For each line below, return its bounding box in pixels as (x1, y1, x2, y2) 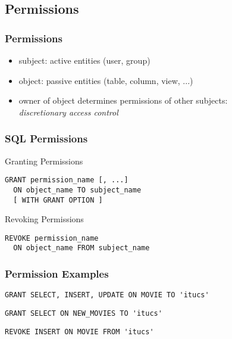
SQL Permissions (5, 131, 88, 146)
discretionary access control (18, 105, 118, 118)
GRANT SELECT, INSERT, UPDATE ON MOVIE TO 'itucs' (5, 291, 209, 300)
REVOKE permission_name (5, 234, 99, 242)
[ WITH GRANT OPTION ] (13, 195, 103, 204)
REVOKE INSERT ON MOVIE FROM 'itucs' (5, 327, 154, 336)
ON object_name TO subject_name (13, 185, 142, 194)
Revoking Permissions (5, 213, 84, 225)
